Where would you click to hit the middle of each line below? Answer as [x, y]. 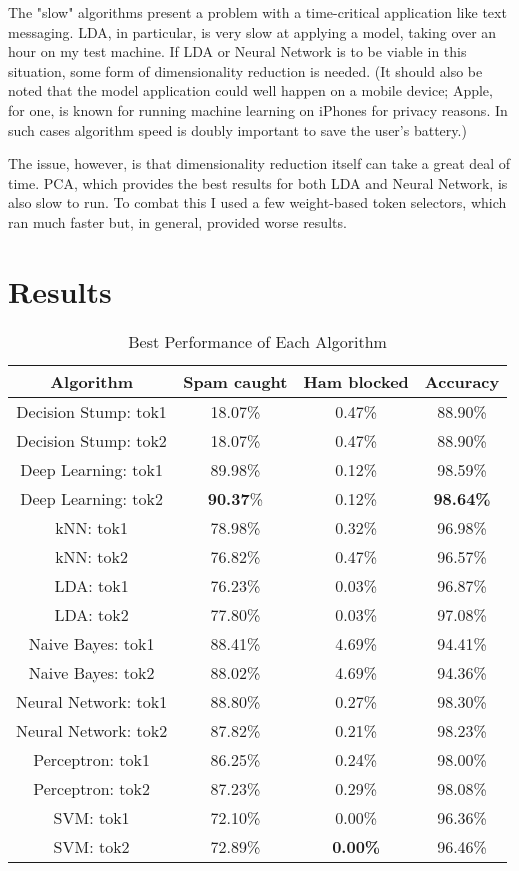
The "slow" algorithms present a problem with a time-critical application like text [257, 12]
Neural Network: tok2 [92, 730]
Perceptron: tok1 [91, 759]
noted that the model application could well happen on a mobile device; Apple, [250, 90]
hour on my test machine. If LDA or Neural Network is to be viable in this [237, 51]
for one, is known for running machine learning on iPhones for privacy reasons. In [258, 109]
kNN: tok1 [92, 527]
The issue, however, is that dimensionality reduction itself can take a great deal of [259, 163]
